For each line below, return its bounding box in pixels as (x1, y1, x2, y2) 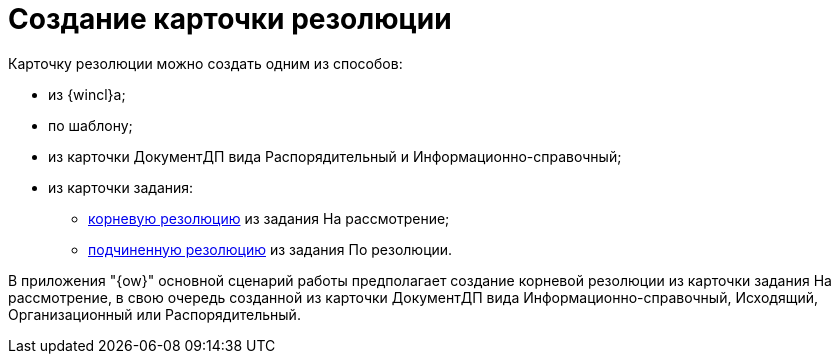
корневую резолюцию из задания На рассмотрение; (88, 209, 450, 227)
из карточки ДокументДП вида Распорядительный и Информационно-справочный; (48, 147, 622, 165)
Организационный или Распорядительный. (8, 305, 301, 323)
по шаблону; (48, 116, 133, 134)
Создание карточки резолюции (8, 2, 452, 36)
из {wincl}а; (48, 85, 126, 103)
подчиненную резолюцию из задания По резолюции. (88, 240, 453, 258)
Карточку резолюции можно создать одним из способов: (8, 54, 403, 72)
